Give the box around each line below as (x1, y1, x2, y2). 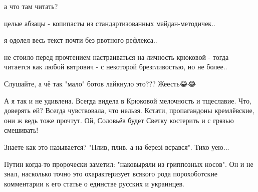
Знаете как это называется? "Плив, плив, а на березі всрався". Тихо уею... (4, 141, 229, 152)
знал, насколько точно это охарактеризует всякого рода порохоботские (4, 168, 218, 179)
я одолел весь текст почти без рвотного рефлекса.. (4, 35, 157, 45)
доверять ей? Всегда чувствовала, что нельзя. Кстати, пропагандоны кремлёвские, (4, 105, 254, 116)
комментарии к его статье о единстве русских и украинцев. (4, 178, 184, 188)
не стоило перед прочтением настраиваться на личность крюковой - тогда (4, 51, 229, 62)
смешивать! (4, 125, 39, 135)
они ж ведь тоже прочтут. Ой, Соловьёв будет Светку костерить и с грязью (4, 115, 234, 125)
